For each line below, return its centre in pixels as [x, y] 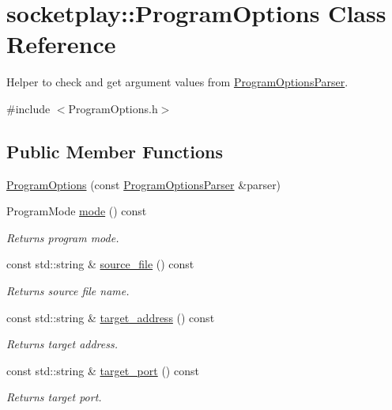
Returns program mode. [63, 237]
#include [28, 108]
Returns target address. [62, 344]
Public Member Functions [115, 151]
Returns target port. [54, 397]
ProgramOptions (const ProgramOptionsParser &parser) [144, 184]
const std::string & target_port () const [103, 370]
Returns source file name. [68, 291]
